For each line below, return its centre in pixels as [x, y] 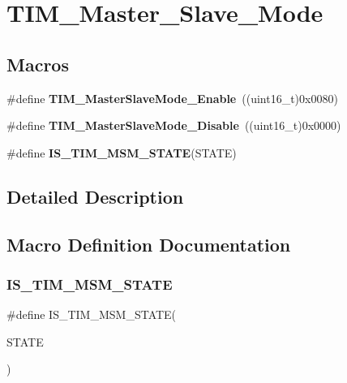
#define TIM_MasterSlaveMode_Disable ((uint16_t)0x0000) [174, 125]
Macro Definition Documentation [149, 244]
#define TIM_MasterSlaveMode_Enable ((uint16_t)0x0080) [172, 98]
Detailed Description [95, 196]
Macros [38, 64]
